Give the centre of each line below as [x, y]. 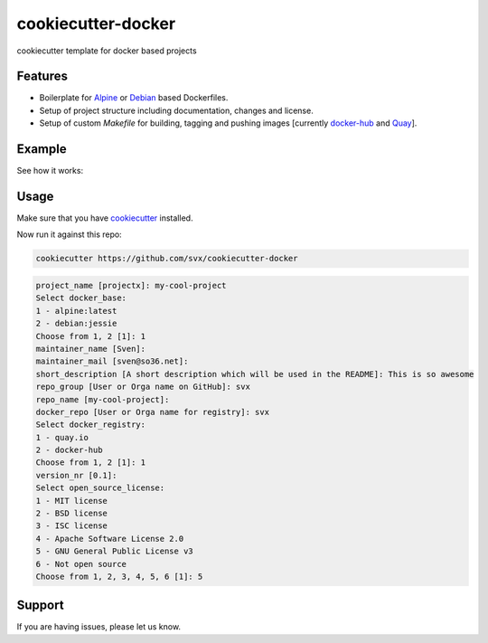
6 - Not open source [81, 564]
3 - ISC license [72, 526]
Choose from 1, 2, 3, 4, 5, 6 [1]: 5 [119, 576]
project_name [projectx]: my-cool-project [131, 285]
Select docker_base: [81, 298]
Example [42, 149]
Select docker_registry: [91, 425]
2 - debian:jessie [76, 324]
